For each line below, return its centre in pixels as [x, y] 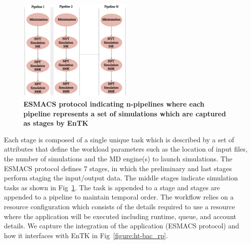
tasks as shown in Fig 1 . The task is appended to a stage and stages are [112, 187]
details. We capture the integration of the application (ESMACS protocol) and [122, 226]
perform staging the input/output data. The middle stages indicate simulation [121, 178]
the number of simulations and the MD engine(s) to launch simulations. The [118, 159]
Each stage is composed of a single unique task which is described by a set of [119, 139]
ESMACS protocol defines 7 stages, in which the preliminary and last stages [118, 168]
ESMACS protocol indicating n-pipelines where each [114, 104]
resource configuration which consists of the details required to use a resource [120, 206]
